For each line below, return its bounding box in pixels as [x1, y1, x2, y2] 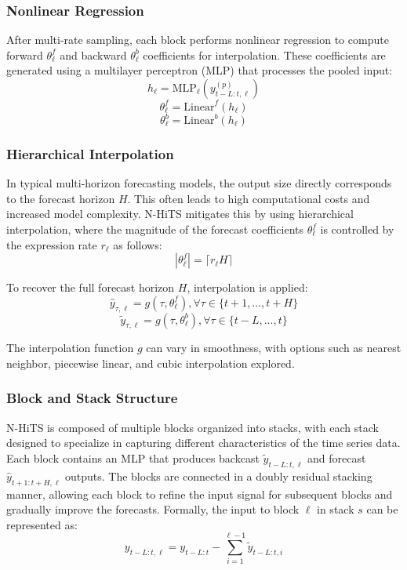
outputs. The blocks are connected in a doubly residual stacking [65, 467, 372, 484]
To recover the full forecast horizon [6, 279, 175, 296]
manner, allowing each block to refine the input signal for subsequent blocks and [6, 485, 393, 502]
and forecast [307, 449, 366, 466]
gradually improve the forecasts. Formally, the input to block [6, 501, 300, 517]
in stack [317, 501, 354, 517]
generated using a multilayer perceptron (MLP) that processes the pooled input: [6, 62, 393, 78]
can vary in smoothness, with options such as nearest [146, 339, 402, 356]
